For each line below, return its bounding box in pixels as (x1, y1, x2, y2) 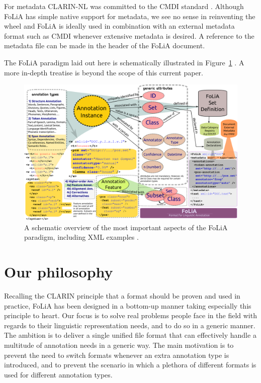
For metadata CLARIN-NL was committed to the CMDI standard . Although (4, 1, 244, 11)
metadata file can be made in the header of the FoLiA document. (4, 40, 205, 51)
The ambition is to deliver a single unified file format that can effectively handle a (4, 330, 256, 340)
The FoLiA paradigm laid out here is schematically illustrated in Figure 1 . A (4, 57, 244, 67)
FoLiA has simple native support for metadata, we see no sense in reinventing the (4, 11, 255, 21)
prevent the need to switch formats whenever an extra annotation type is (4, 349, 229, 360)
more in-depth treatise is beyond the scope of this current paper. (4, 67, 204, 77)
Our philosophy (4, 261, 113, 282)
